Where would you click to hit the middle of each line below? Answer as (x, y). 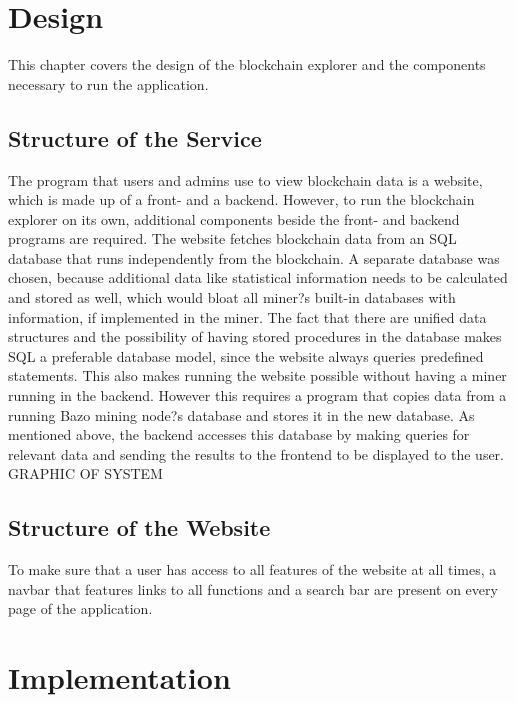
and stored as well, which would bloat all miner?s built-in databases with (232, 297)
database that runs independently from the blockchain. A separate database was (254, 257)
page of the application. (80, 608)
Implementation (119, 677)
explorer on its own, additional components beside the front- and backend (234, 218)
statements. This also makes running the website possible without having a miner (257, 375)
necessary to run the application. (108, 83)
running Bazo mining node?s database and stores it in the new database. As (241, 414)
